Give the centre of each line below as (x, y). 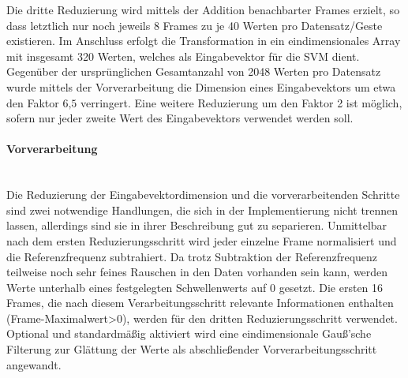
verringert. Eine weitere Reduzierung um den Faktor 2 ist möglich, (241, 102)
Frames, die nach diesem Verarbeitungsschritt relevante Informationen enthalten (200, 303)
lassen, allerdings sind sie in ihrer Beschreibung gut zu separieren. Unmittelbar (197, 225)
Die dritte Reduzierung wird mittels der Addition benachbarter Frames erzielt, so (203, 9)
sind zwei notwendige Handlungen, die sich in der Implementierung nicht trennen (202, 210)
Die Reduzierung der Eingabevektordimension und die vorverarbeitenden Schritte (203, 195)
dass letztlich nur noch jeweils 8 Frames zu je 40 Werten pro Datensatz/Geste (195, 25)
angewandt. (34, 364)
